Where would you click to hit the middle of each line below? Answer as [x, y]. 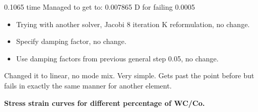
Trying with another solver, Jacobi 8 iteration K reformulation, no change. [133, 24]
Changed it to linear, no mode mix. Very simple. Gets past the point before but [129, 75]
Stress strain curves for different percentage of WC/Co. [104, 103]
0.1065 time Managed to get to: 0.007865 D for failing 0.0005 [100, 7]
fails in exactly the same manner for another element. [88, 85]
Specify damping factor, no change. [71, 41]
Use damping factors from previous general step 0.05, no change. [117, 58]
